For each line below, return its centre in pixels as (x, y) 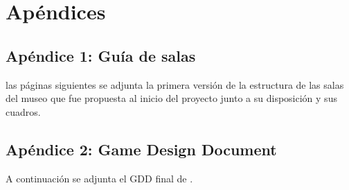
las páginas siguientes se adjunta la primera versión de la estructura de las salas (175, 84)
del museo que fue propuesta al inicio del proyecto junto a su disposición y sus (171, 98)
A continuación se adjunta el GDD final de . (99, 178)
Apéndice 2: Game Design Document (141, 149)
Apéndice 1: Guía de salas (101, 55)
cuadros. (23, 111)
